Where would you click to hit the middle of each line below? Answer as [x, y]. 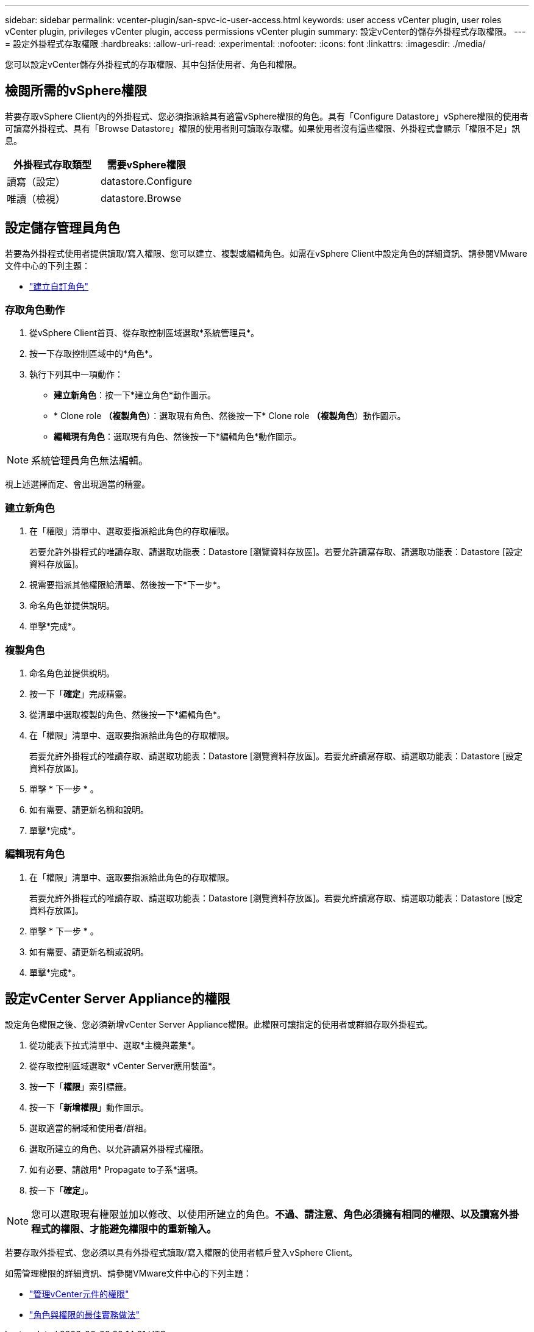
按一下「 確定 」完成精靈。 [80, 693]
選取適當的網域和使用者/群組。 [91, 1128]
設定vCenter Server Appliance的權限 [118, 999]
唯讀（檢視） [36, 199]
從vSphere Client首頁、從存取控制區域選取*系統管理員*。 [144, 333]
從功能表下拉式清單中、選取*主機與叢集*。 [115, 1045]
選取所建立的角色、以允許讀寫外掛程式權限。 [119, 1148]
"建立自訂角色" [59, 286]
